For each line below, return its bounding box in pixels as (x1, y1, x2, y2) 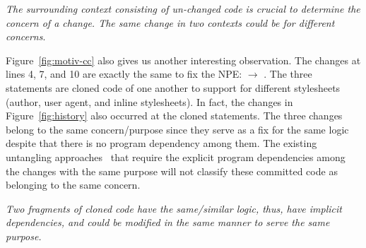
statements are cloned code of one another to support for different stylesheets (6, 80, 341, 95)
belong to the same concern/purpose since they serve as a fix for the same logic (6, 122, 349, 136)
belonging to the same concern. (6, 177, 141, 192)
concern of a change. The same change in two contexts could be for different (6, 15, 335, 30)
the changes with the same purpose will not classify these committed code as (6, 163, 338, 178)
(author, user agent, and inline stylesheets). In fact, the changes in (6, 94, 293, 109)
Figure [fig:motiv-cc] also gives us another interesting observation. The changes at (6, 52, 361, 67)
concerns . (6, 29, 46, 44)
